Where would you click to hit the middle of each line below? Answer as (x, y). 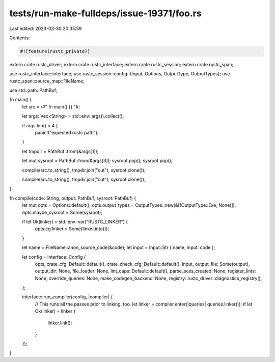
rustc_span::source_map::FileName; (47, 81)
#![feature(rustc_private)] (55, 51)
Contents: (20, 38)
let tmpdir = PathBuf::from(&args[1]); (60, 151)
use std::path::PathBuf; (34, 90)
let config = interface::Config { (54, 257)
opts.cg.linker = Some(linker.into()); (72, 229)
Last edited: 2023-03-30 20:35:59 (46, 29)
